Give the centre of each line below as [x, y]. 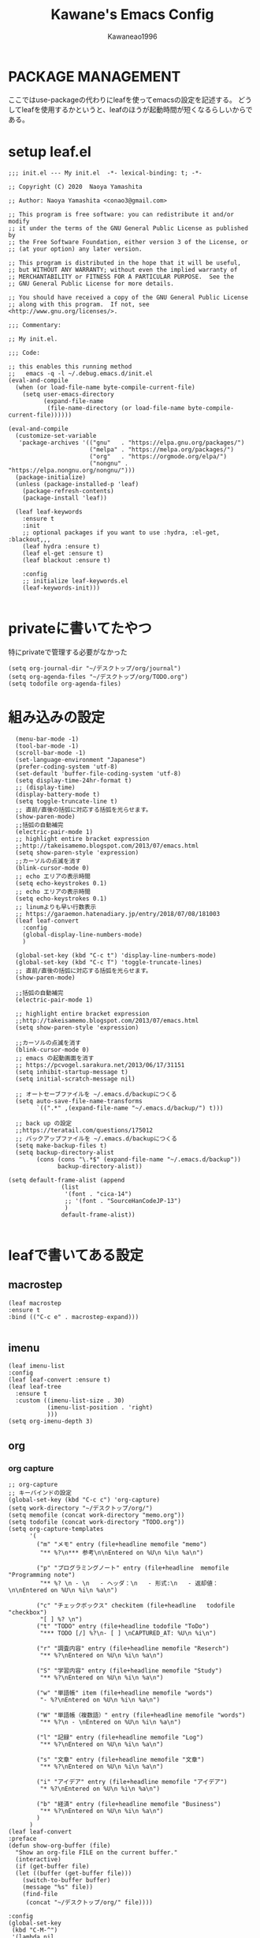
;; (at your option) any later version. [76, 249]
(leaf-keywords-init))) [61, 588]
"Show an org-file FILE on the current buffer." [97, 1853]
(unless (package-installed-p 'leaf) [77, 484]
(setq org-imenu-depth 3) [50, 1421]
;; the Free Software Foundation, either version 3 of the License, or [128, 242]
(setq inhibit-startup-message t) [72, 1072]
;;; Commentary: [35, 325]
